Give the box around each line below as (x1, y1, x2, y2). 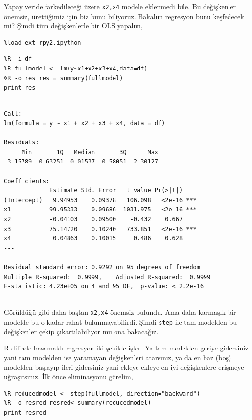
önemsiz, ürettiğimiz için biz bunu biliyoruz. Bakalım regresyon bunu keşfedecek (4, 11, 244, 21)
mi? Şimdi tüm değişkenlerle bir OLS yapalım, (4, 21, 143, 31)
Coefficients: (4, 177, 50, 185)
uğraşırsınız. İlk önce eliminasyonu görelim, (4, 371, 133, 381)
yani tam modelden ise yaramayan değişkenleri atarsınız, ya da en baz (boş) (4, 352, 231, 362)
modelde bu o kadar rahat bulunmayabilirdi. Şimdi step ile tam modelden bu (4, 316, 237, 327)
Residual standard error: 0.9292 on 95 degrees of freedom (4, 263, 200, 271)
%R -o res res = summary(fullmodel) (4, 74, 123, 82)
